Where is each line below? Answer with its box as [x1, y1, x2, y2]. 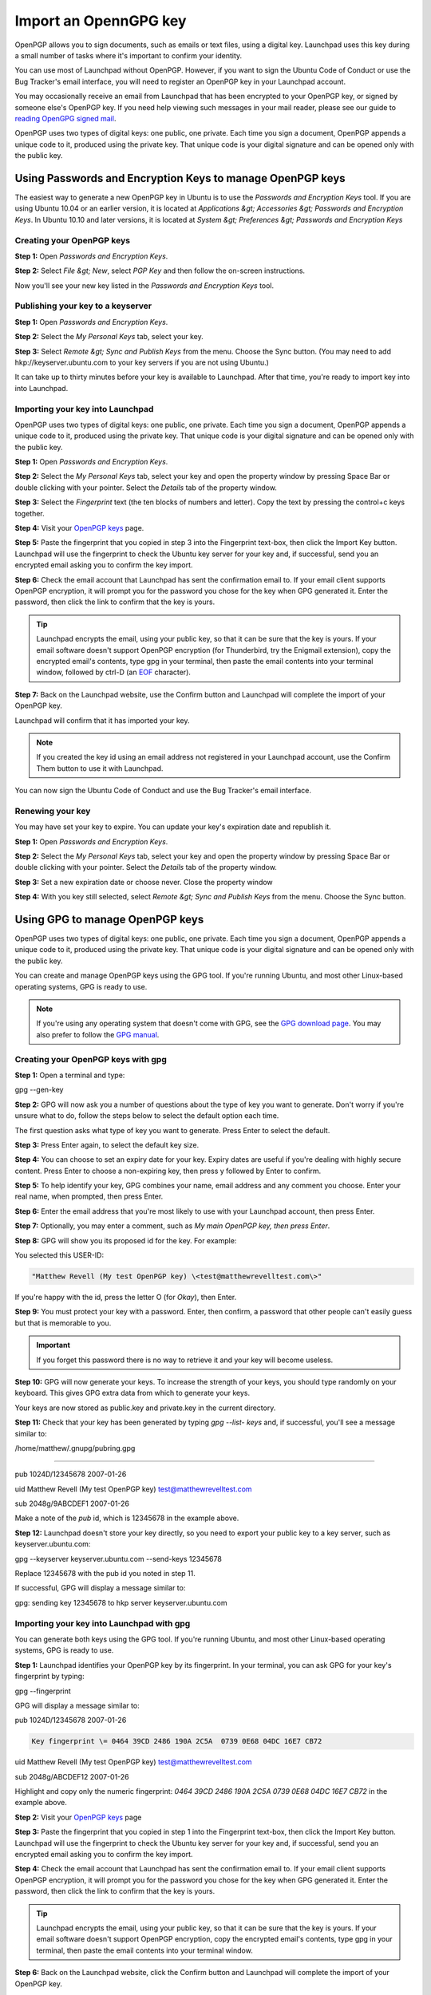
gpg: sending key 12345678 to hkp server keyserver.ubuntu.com [14, 1598, 227, 1607]
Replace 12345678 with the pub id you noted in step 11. [14, 1569, 196, 1578]
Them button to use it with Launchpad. [36, 763, 164, 773]
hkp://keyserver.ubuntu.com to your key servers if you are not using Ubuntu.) [14, 358, 269, 367]
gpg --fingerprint [14, 1686, 71, 1696]
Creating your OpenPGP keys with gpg [14, 1053, 167, 1065]
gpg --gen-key [14, 1085, 64, 1095]
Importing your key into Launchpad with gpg [14, 1618, 191, 1629]
